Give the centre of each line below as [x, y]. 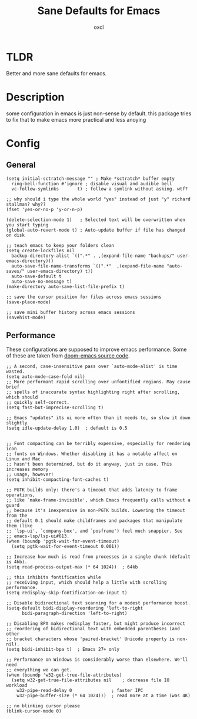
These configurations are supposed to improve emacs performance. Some [96, 350]
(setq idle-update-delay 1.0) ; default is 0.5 [67, 428]
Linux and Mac [24, 459]
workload [17, 685]
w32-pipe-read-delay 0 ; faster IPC [80, 691]
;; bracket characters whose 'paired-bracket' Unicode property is [91, 639]
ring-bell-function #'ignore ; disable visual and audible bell [92, 183]
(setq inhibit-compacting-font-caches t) [58, 480]
